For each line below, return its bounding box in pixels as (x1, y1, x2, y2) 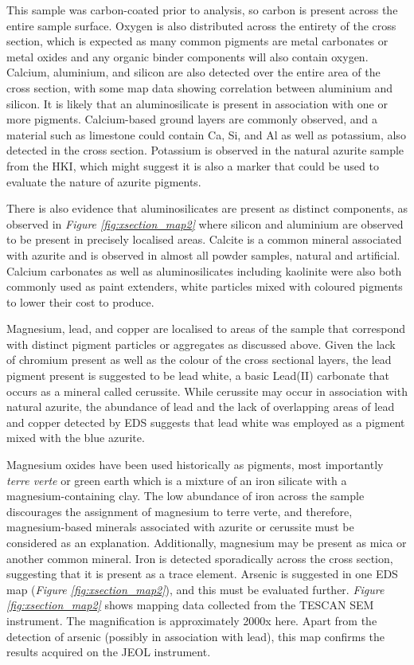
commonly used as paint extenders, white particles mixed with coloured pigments (6, 278, 403, 295)
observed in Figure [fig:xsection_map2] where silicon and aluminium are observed (6, 215, 404, 232)
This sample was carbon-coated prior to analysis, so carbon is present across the (6, 2, 398, 18)
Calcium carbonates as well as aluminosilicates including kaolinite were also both (6, 262, 402, 279)
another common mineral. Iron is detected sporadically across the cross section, (6, 550, 393, 566)
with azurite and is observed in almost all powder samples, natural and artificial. (6, 246, 400, 263)
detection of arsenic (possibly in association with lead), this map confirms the (6, 628, 385, 644)
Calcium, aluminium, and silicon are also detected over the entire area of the (6, 64, 381, 80)
